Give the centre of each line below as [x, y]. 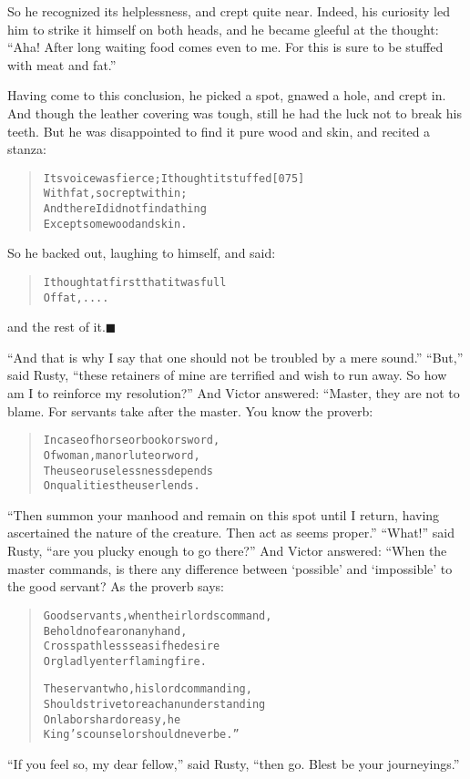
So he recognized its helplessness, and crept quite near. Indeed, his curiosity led [229, 11]
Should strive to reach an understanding [154, 705]
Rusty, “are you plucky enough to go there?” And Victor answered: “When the [227, 551]
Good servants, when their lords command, [158, 615]
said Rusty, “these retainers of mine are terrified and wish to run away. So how [227, 375]
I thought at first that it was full [135, 282]
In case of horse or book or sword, [132, 441]
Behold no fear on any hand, [115, 631]
